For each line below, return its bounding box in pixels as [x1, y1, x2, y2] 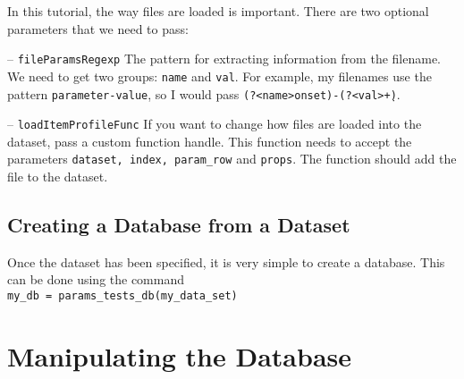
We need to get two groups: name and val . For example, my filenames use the [7, 66, 432, 85]
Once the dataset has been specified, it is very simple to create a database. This [7, 252, 445, 271]
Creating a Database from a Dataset [7, 211, 350, 239]
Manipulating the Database [7, 337, 352, 374]
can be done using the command [7, 270, 185, 289]
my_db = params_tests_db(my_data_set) [7, 290, 238, 303]
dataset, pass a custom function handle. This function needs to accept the [7, 131, 412, 150]
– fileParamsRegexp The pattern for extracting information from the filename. [7, 49, 441, 68]
